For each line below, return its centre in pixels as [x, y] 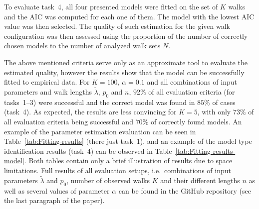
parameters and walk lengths [48, 91]
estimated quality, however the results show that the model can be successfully [124, 72]
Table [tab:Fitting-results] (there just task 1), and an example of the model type [128, 141]
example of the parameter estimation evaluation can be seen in [100, 131]
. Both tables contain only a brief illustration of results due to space [128, 160]
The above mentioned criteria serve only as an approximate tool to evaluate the [126, 62]
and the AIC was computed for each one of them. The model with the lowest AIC [129, 16]
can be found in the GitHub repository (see [185, 190]
